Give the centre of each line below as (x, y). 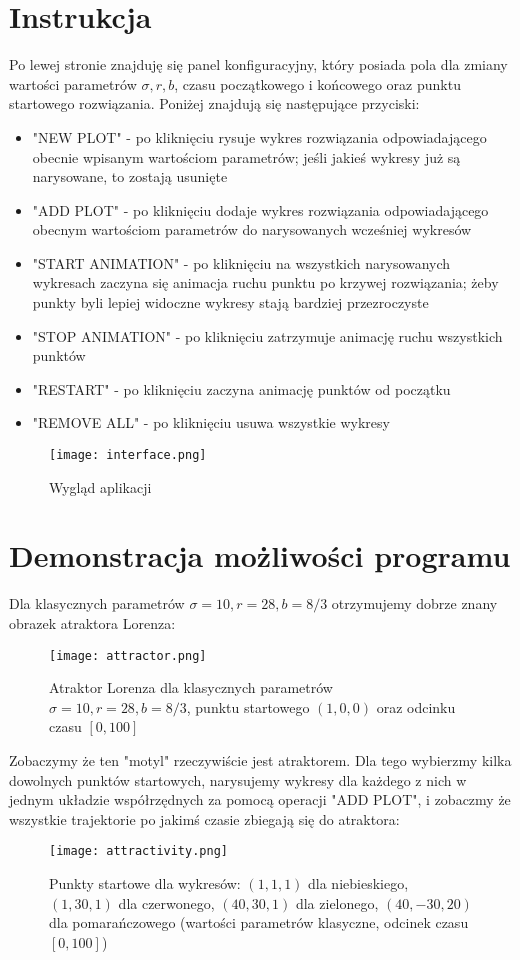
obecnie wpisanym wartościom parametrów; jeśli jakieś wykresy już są (246, 156)
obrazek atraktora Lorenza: (92, 623)
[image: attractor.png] (128, 655)
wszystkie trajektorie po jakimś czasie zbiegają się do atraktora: (204, 818)
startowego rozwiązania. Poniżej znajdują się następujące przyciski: (214, 103)
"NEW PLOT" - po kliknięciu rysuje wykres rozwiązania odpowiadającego (259, 136)
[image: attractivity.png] (138, 851)
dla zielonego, (337, 902)
